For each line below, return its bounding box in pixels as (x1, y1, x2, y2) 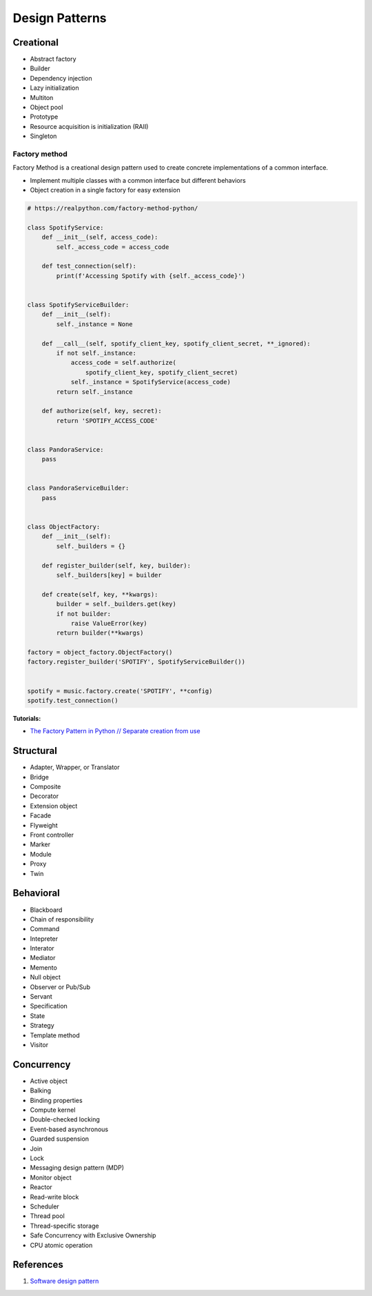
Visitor (30, 1040, 48, 1048)
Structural (12, 745, 58, 757)
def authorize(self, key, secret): (41, 407, 162, 415)
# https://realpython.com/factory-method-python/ (27, 204, 198, 212)
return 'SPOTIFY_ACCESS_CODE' (56, 417, 158, 424)
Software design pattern (30, 1277, 99, 1286)
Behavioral (12, 887, 60, 899)
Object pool (30, 103, 63, 112)
